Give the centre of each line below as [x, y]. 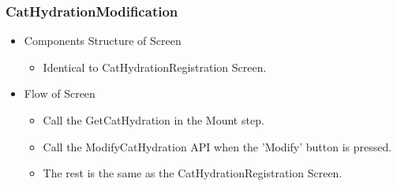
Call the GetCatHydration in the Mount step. [154, 120]
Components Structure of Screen [103, 41]
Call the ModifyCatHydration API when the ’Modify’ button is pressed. [217, 146]
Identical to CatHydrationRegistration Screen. [155, 67]
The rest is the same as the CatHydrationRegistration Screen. [193, 173]
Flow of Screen [60, 93]
